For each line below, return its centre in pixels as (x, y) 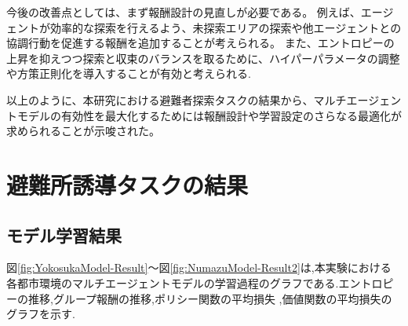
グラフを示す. (41, 314)
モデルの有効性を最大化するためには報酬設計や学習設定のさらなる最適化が (209, 115)
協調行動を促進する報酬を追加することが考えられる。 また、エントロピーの (200, 43)
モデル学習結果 (64, 234)
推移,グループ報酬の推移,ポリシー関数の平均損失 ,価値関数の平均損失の (210, 298)
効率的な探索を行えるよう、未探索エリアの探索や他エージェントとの (226, 27)
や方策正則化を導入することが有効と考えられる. (129, 73)
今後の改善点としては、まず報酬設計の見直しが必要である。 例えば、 (184, 12)
